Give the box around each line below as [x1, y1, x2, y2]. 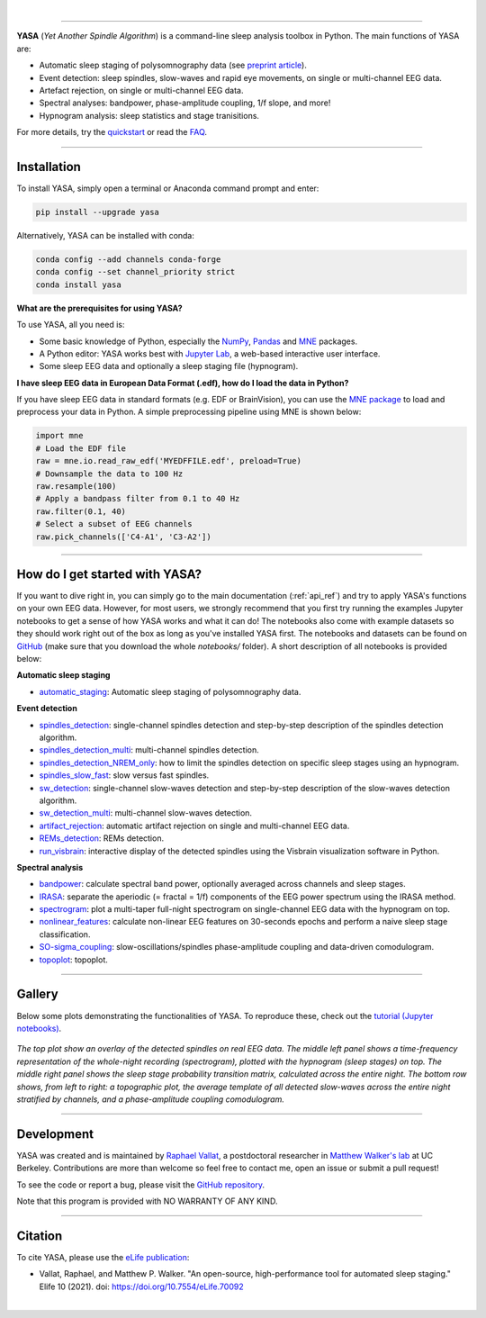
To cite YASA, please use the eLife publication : [16, 1251, 190, 1262]
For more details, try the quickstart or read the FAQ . [16, 127, 207, 138]
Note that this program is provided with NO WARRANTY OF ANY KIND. [16, 1196, 278, 1206]
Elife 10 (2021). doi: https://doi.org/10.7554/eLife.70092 [39, 1281, 244, 1292]
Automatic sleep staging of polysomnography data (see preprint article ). [39, 59, 308, 71]
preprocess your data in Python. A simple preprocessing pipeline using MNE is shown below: [16, 406, 362, 418]
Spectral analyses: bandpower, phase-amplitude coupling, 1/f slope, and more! [39, 97, 331, 108]
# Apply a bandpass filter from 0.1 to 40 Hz [35, 493, 240, 504]
